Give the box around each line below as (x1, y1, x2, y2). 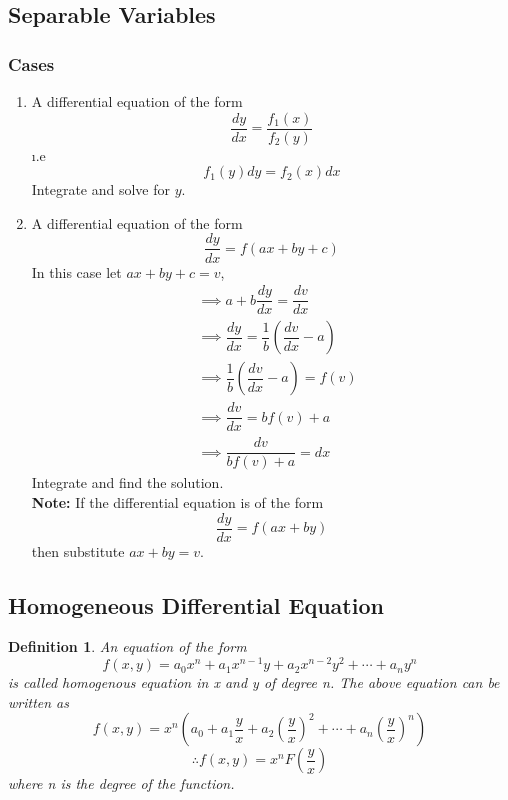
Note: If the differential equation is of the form (31, 492, 324, 513)
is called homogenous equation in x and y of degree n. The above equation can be (8, 672, 500, 693)
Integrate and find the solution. (31, 472, 224, 493)
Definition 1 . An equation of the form (8, 636, 247, 657)
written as (8, 691, 69, 712)
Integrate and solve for (31, 179, 171, 200)
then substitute (31, 540, 125, 561)
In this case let (31, 261, 122, 282)
